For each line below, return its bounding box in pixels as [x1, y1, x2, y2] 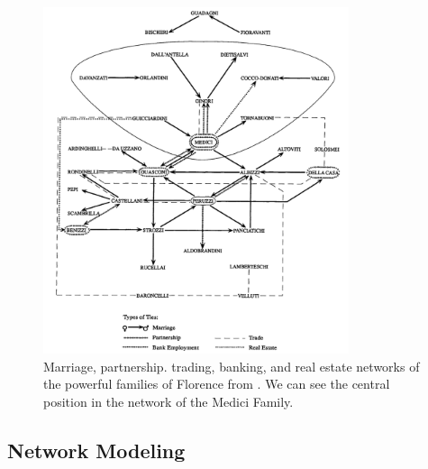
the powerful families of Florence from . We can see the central [43, 374, 390, 393]
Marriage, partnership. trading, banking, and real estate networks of [43, 356, 420, 375]
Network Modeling [7, 436, 186, 464]
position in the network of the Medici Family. [43, 391, 294, 410]
